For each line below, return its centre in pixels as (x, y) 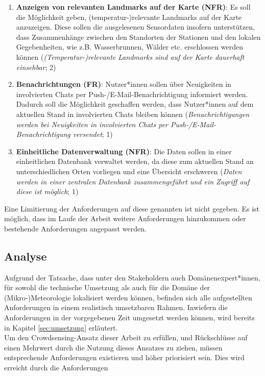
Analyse (26, 256)
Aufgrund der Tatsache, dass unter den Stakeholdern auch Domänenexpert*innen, (132, 277)
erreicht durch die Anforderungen (56, 368)
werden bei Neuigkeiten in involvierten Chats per (92, 124)
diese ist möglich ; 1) (47, 191)
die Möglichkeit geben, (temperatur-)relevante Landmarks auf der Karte (129, 17)
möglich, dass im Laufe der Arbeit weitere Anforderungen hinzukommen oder (125, 218)
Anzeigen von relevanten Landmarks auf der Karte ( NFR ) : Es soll (133, 7)
